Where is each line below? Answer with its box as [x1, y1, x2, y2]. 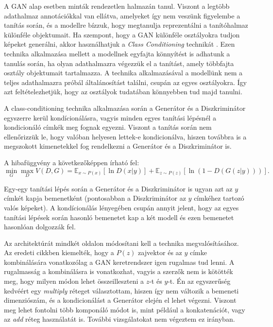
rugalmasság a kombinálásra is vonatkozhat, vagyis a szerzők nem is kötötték [4, 266, 233, 276]
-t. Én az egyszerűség [168, 276, 231, 286]
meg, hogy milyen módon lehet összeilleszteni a [4, 276, 144, 286]
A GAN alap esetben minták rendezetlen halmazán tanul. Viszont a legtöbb [4, 1, 230, 11]
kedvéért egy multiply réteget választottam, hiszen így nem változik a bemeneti [4, 285, 239, 295]
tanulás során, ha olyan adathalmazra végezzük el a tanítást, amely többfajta [4, 58, 234, 68]
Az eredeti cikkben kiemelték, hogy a [4, 247, 114, 258]
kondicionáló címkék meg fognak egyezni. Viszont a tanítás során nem [4, 122, 212, 132]
